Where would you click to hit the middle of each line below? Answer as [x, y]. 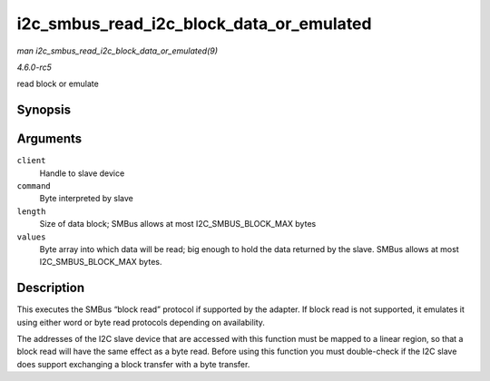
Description [51, 288]
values [31, 237]
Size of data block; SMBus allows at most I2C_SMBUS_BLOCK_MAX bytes [178, 224]
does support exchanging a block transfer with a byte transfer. [133, 364]
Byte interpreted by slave [86, 199]
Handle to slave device [82, 173]
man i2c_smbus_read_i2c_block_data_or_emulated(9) [117, 51]
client [31, 161]
